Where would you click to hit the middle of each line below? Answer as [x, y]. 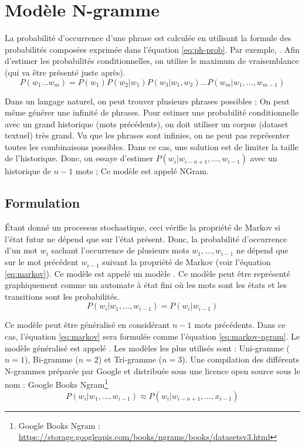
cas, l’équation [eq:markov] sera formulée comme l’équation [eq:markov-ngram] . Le [152, 336]
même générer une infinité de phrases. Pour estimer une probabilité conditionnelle [152, 112]
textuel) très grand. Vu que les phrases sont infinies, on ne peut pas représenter [147, 135]
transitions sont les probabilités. [62, 296]
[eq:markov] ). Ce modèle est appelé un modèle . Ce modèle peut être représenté [148, 273]
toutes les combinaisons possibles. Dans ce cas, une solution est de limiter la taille [152, 146]
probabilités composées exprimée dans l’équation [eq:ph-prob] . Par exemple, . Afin [152, 49]
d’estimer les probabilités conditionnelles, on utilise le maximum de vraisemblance [152, 61]
